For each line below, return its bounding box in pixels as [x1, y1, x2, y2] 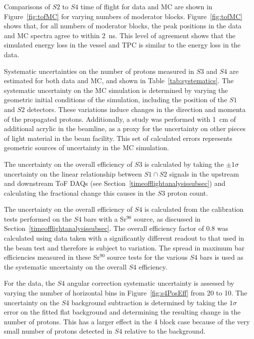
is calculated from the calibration [144, 204, 244, 214]
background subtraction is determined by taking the [71, 297, 227, 307]
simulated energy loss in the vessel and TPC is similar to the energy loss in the [4, 40, 241, 50]
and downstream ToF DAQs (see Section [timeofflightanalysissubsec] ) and [4, 178, 226, 188]
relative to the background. [124, 326, 206, 336]
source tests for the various [107, 252, 188, 262]
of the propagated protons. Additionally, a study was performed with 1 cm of [4, 113, 236, 124]
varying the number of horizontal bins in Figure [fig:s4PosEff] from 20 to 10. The [4, 288, 248, 298]
